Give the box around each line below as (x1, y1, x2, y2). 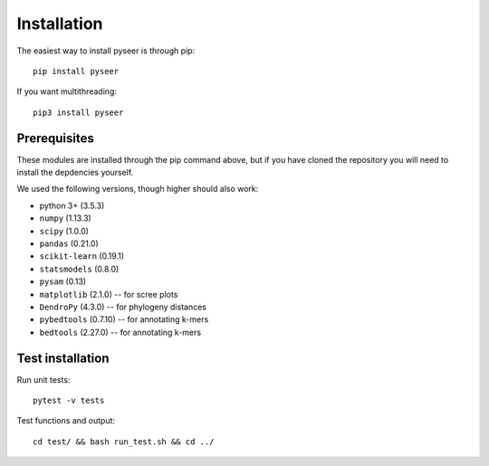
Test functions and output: (16, 415, 116, 426)
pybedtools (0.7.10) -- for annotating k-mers (39, 314, 209, 325)
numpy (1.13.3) (39, 213, 92, 223)
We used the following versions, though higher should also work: (16, 184, 259, 195)
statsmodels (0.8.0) (39, 263, 120, 274)
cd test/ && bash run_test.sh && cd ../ (33, 436, 215, 447)
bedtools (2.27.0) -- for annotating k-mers (39, 327, 202, 338)
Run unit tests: (16, 374, 71, 385)
